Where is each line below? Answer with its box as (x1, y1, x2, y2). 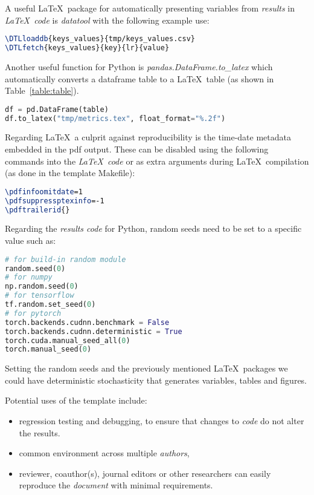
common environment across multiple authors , (19, 447, 190, 459)
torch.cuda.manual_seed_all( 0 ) (5, 336, 130, 345)
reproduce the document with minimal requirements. (19, 479, 213, 491)
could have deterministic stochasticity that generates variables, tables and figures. (5, 373, 307, 386)
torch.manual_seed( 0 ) (5, 345, 92, 354)
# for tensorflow (5, 291, 74, 300)
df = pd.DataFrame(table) (5, 105, 109, 114)
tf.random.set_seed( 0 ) (5, 300, 96, 309)
